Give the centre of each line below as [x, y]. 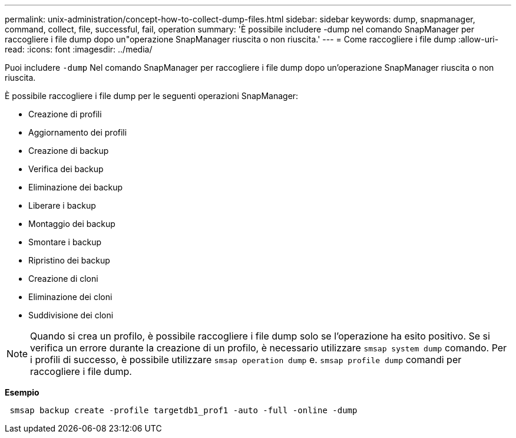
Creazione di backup [69, 151]
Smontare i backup [65, 242]
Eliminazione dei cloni [70, 297]
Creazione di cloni [63, 279]
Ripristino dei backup [69, 260]
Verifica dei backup [66, 169]
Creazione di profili [65, 114]
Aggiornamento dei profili [78, 132]
